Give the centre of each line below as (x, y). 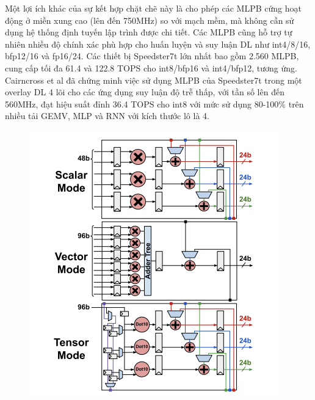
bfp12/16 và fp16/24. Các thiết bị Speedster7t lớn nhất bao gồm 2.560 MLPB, (152, 56)
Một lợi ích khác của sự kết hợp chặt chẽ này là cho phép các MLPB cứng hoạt (153, 8)
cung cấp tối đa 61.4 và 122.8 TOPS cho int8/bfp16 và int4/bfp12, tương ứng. (151, 67)
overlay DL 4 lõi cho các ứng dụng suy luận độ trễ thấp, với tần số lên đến (145, 92)
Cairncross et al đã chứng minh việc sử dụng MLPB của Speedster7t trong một (154, 80)
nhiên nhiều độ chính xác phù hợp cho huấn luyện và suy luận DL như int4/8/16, (158, 44)
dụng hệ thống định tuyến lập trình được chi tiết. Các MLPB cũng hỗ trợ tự (149, 32)
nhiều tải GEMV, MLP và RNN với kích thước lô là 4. (107, 116)
